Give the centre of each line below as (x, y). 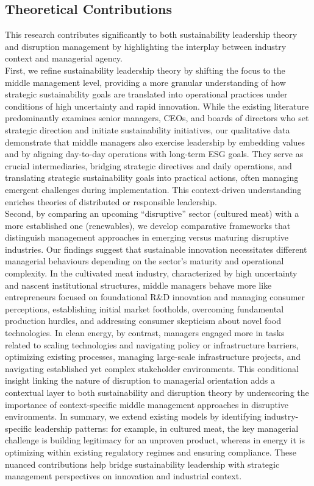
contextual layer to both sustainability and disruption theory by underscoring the (157, 393)
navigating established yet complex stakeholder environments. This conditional (152, 368)
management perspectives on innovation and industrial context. (123, 476)
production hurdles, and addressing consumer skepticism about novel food (143, 321)
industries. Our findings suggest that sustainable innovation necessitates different (156, 249)
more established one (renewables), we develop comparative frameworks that (148, 225)
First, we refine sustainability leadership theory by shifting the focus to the (145, 70)
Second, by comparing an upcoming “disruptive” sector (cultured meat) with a (152, 213)
